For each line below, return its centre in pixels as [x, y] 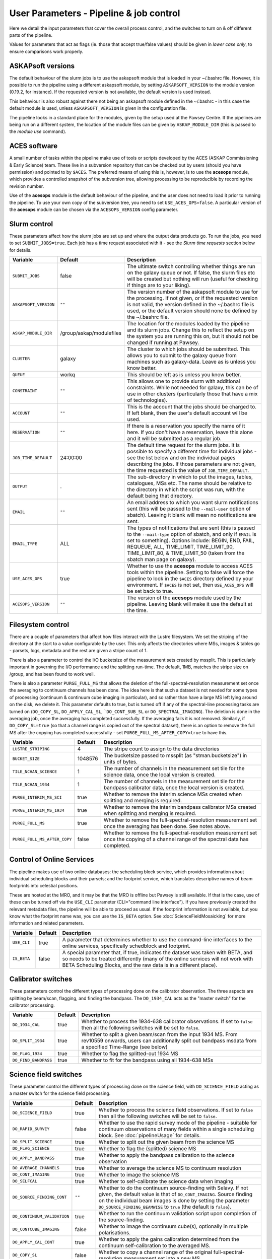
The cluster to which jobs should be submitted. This [188, 349]
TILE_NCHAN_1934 [31, 784]
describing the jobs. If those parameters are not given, [191, 464]
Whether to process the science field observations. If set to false [176, 1109]
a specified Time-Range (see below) [125, 1047]
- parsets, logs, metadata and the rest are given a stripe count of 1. [79, 651]
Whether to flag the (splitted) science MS [147, 1148]
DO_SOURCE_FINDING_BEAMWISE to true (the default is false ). [165, 1207]
